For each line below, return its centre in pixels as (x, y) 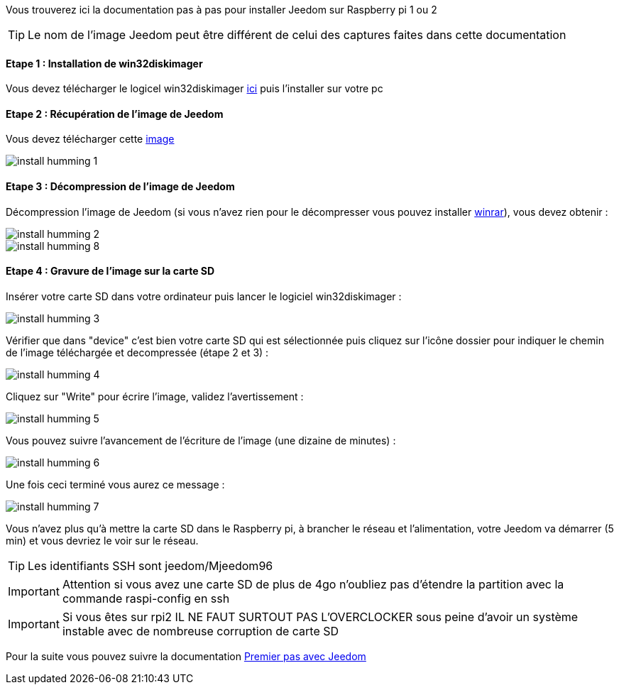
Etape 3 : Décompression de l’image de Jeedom (120, 187)
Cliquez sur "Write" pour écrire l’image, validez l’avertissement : (155, 396)
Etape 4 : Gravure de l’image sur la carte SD (110, 271)
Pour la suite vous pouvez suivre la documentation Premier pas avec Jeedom (186, 656)
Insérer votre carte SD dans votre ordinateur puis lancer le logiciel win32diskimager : (204, 296)
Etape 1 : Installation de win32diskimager (104, 63)
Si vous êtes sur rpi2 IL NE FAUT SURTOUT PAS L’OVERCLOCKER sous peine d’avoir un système (320, 617)
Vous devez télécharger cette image (90, 139)
